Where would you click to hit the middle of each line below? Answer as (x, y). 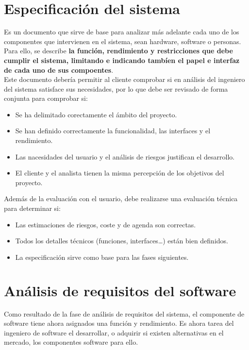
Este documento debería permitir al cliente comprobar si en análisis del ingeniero (124, 79)
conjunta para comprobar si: (46, 98)
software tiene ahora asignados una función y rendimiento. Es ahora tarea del (119, 323)
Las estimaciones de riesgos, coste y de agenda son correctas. (106, 224)
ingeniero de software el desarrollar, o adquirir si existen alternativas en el (114, 332)
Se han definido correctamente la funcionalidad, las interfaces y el (113, 131)
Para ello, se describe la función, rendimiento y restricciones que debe (118, 51)
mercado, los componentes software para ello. (71, 342)
